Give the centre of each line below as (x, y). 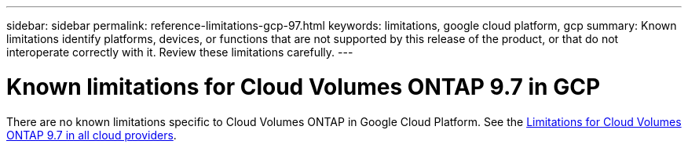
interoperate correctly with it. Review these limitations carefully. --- (180, 52)
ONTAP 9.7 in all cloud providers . (91, 135)
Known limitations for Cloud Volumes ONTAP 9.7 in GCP (304, 87)
